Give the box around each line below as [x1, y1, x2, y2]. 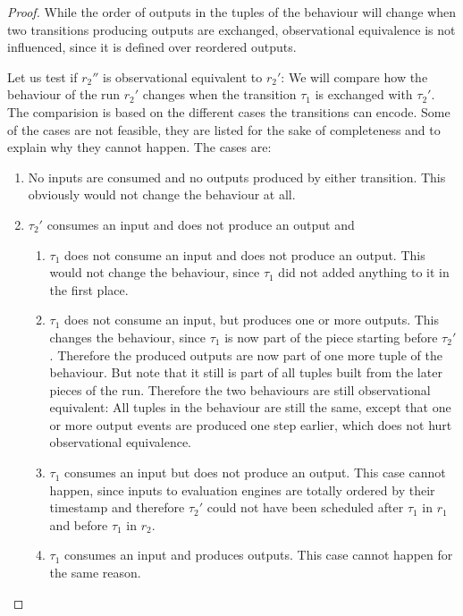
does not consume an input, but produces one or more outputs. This [64, 310, 440, 329]
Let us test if [7, 67, 78, 86]
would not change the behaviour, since [49, 263, 260, 282]
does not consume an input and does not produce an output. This [64, 245, 425, 264]
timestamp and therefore [49, 498, 185, 517]
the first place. [49, 280, 129, 299]
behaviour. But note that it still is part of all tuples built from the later [49, 363, 442, 382]
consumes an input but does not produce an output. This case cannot [64, 463, 446, 482]
